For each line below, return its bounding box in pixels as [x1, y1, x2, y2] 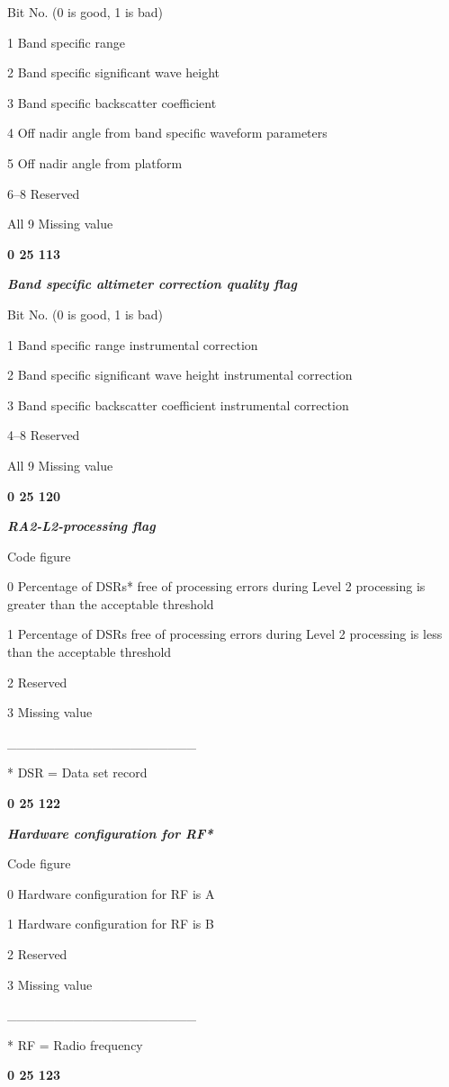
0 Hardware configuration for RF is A [7, 884, 215, 903]
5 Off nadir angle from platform [7, 153, 183, 172]
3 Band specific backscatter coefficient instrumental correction [7, 395, 349, 414]
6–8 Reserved [7, 184, 80, 202]
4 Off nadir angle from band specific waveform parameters [7, 123, 328, 142]
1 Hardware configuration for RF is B [7, 914, 214, 933]
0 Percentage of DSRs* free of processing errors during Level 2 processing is [7, 577, 426, 596]
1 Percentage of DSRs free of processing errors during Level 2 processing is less [7, 624, 443, 643]
